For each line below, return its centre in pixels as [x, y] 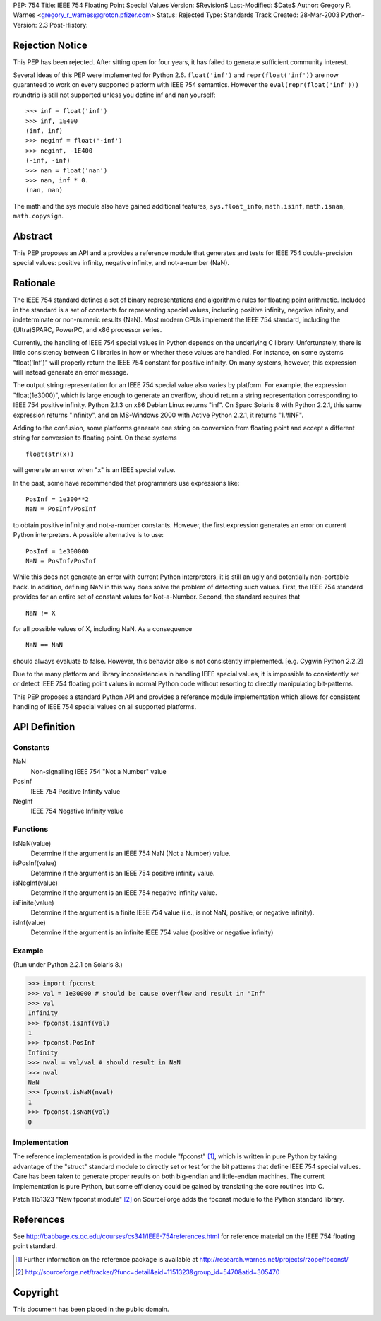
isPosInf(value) [35, 863]
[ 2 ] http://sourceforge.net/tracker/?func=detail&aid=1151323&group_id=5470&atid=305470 [147, 1272]
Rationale [34, 283]
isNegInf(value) [35, 883]
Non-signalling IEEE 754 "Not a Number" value [98, 771]
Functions [31, 829]
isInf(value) [29, 922]
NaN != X [41, 613]
